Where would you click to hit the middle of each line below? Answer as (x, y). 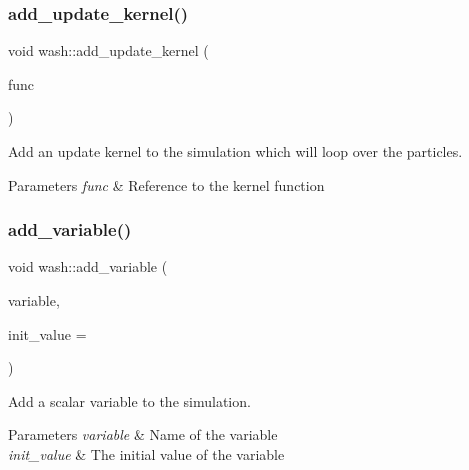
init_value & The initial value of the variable (146, 453)
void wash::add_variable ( (88, 266)
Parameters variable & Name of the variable (143, 434)
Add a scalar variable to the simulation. (129, 400)
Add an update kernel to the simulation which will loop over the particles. (235, 151)
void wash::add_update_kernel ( (108, 50)
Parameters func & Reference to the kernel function (166, 184)
